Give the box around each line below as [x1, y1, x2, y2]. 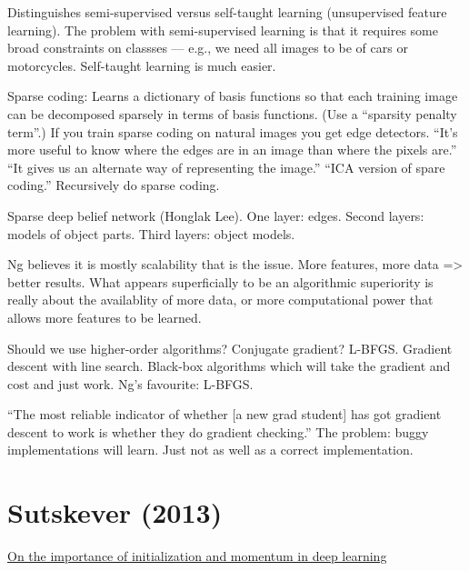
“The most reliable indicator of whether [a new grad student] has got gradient [7, 405, 442, 424]
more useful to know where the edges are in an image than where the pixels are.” [7, 140, 457, 159]
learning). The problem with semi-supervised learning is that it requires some [7, 20, 438, 39]
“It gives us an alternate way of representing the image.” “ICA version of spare [7, 157, 445, 176]
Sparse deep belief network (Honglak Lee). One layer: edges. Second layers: [7, 205, 424, 225]
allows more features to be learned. [7, 307, 202, 326]
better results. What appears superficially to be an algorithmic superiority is [7, 272, 434, 291]
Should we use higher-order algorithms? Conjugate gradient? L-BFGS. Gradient [7, 338, 453, 357]
